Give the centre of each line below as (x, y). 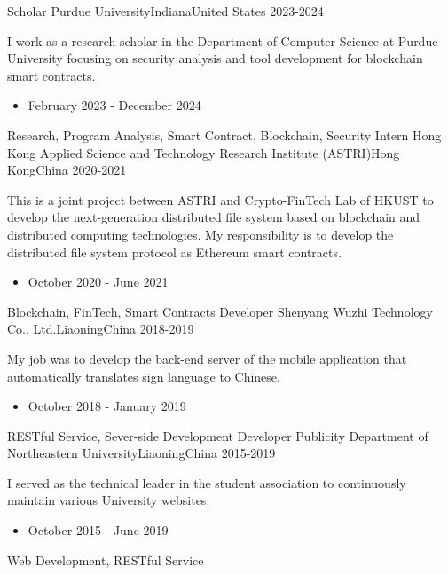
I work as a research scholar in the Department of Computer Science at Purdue (223, 40)
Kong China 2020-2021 (67, 170)
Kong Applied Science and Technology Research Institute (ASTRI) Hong (204, 152)
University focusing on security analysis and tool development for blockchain (215, 58)
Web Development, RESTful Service (106, 559)
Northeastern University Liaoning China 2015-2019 (141, 453)
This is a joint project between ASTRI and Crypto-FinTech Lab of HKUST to (220, 199)
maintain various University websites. (109, 500)
